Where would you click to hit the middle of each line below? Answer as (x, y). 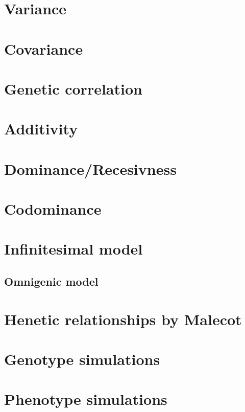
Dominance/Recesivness (90, 168)
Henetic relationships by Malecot (123, 319)
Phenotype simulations (86, 399)
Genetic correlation (73, 88)
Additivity (41, 129)
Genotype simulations (82, 359)
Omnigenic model (51, 281)
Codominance (53, 209)
